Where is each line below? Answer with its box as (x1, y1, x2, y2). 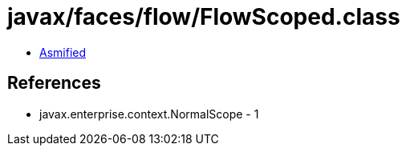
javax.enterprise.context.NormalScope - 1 (39, 106, 259, 121)
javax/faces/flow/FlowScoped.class (7, 3, 400, 30)
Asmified (39, 45, 87, 59)
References (7, 73, 101, 94)
